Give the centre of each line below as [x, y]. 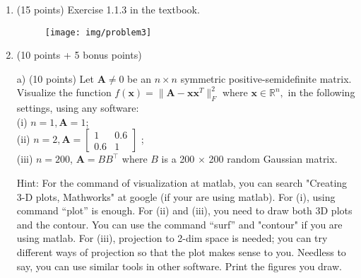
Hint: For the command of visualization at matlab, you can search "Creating [182, 183]
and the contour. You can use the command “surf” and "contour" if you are [179, 224]
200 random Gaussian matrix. [273, 159]
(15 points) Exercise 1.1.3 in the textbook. [108, 9]
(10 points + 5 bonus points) [79, 55]
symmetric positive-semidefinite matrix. [266, 78]
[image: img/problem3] [98, 32]
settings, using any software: [78, 108]
